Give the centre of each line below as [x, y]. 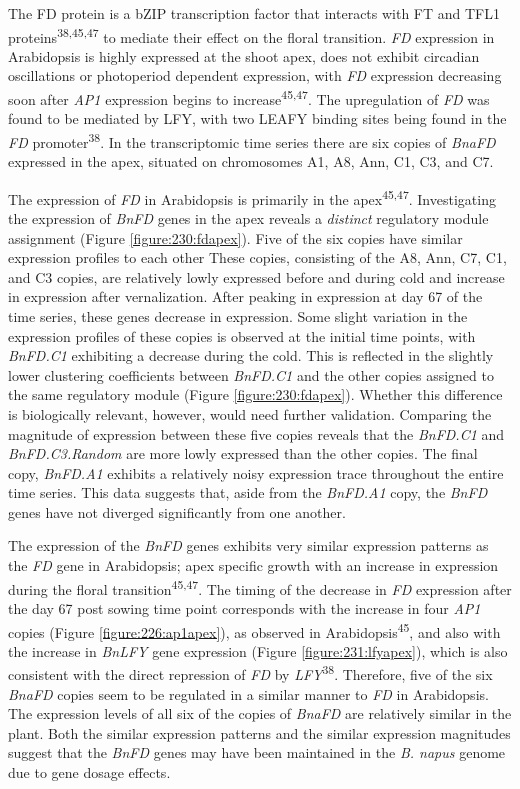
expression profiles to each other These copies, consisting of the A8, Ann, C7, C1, [257, 257]
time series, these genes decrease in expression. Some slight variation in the [238, 315]
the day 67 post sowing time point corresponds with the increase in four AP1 [244, 607]
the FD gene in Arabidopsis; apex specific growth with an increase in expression [253, 565]
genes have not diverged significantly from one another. [177, 511]
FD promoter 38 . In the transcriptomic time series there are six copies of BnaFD [252, 140]
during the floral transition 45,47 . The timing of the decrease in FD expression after [260, 587]
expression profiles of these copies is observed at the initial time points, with [242, 335]
